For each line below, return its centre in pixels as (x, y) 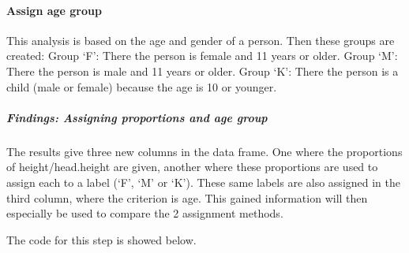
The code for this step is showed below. (101, 239)
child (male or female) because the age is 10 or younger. (142, 86)
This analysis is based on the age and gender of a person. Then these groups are (201, 40)
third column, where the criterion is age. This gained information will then (187, 197)
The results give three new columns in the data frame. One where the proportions (204, 151)
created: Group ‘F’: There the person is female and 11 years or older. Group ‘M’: (202, 56)
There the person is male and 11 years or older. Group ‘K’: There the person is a (203, 71)
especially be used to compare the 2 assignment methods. (145, 213)
